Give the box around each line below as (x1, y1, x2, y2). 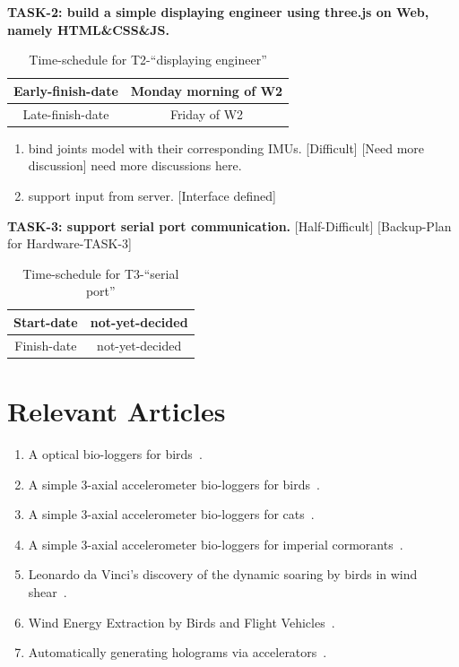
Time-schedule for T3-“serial (22, 264, 179, 282)
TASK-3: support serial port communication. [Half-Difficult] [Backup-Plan (7, 216, 452, 235)
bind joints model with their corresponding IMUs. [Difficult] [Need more (28, 138, 425, 157)
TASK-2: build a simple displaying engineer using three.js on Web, (7, 3, 429, 21)
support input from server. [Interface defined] (28, 186, 276, 204)
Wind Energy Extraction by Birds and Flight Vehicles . (28, 612, 335, 631)
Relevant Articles (7, 393, 226, 429)
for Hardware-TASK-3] (7, 234, 132, 253)
